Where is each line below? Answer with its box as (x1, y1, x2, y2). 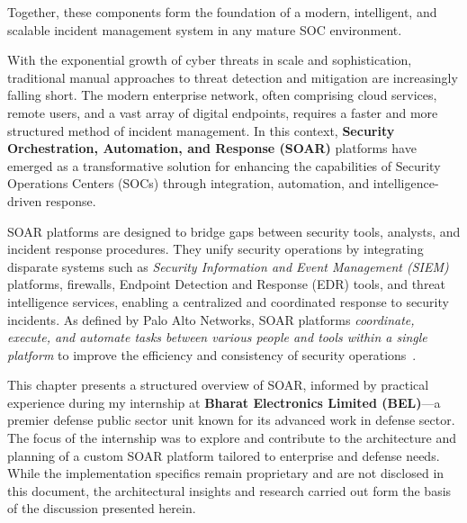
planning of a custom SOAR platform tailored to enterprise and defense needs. (7, 446, 440, 464)
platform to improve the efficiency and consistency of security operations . (7, 345, 417, 364)
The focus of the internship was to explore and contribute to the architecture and (7, 428, 456, 447)
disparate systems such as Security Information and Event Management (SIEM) (7, 257, 449, 275)
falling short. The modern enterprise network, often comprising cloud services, (7, 86, 437, 104)
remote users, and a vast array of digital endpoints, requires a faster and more (7, 103, 438, 122)
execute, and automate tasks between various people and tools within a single (7, 328, 427, 347)
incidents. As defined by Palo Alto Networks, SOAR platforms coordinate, (7, 310, 415, 329)
